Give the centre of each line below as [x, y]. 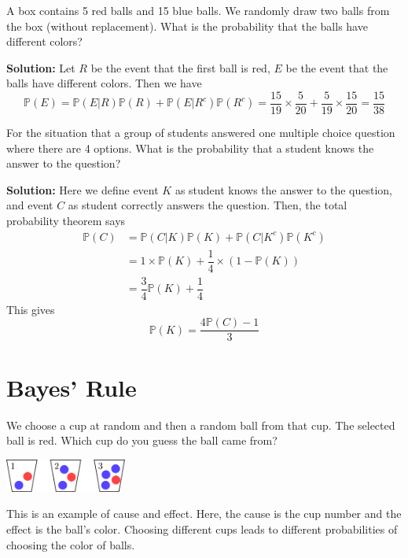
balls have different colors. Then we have [104, 83]
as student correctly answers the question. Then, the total [208, 205]
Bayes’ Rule [72, 387]
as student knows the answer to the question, [284, 189]
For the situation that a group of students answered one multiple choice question [201, 133]
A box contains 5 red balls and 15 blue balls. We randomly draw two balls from [198, 10]
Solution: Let [41, 67]
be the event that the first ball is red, [180, 67]
